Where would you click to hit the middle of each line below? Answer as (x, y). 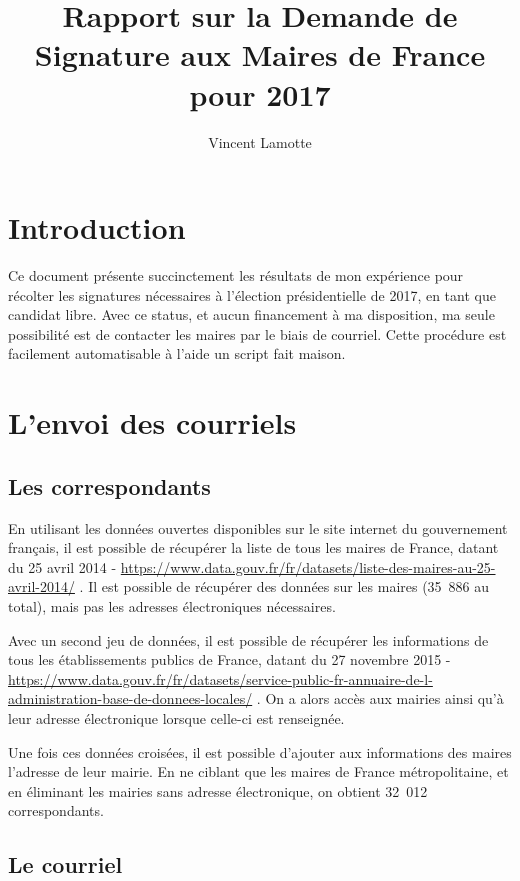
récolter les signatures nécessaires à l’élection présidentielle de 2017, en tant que (252, 294)
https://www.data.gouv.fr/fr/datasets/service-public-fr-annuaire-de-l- (220, 678)
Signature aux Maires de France (260, 54)
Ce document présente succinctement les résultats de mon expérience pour (236, 275)
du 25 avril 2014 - (62, 566)
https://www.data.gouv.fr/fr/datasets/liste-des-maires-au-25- (308, 566)
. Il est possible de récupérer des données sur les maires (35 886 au (284, 586)
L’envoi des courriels (152, 422)
